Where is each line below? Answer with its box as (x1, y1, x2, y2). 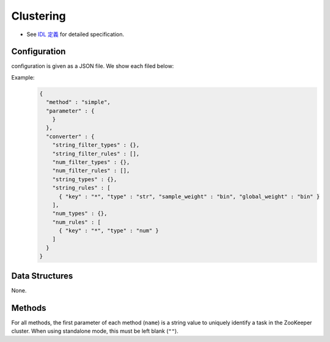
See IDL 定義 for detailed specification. (26, 31, 125, 38)
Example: (11, 73, 35, 81)
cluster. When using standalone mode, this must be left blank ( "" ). (11, 327, 178, 335)
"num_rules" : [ (52, 218, 101, 226)
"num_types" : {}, (52, 210, 108, 217)
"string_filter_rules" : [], (52, 150, 140, 157)
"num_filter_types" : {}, (52, 158, 130, 165)
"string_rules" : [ (52, 184, 111, 191)
